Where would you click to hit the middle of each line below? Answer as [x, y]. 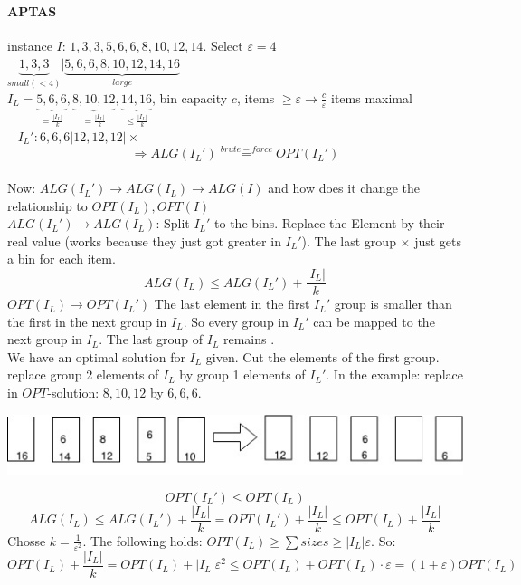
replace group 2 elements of [83, 374]
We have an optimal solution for [96, 356]
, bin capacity [189, 97]
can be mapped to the [374, 321]
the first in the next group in [87, 321]
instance [30, 45]
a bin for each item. [62, 259]
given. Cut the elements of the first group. [322, 356]
